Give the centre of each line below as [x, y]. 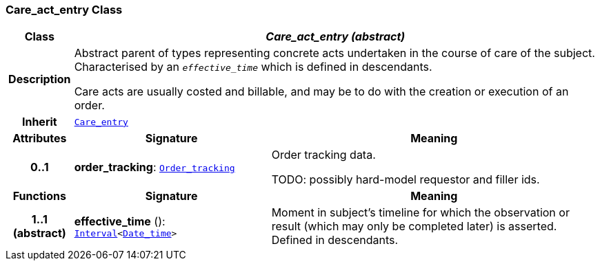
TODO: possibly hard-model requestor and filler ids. [406, 180]
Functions [39, 196]
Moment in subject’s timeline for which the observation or [420, 213]
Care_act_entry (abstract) [336, 37]
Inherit [39, 122]
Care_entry [101, 122]
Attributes [40, 138]
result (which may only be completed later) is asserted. [414, 226]
